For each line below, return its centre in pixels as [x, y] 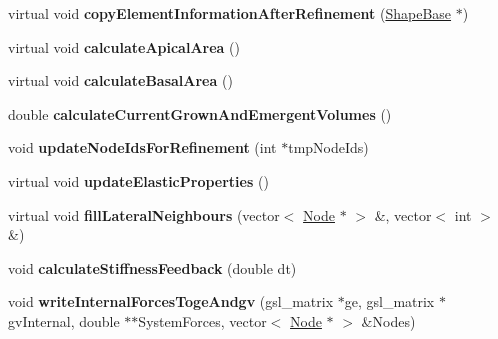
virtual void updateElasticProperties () [138, 180]
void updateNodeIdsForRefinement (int [142, 147]
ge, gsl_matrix [389, 301]
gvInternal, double [64, 320]
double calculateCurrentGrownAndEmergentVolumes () [200, 113]
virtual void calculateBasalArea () [120, 80]
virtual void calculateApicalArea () [124, 46]
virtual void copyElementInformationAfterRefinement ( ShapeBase [230, 13]
